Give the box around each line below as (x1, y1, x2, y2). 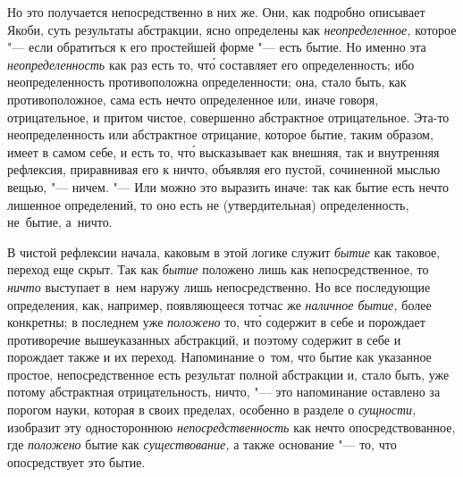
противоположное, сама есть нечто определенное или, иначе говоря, (7, 89, 379, 108)
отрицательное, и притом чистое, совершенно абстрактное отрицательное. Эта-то (7, 107, 450, 126)
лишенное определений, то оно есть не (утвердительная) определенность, (7, 195, 409, 213)
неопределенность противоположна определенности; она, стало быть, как (7, 72, 407, 91)
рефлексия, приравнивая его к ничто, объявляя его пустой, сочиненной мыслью (7, 160, 441, 179)
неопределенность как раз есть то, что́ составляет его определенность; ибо (7, 54, 415, 73)
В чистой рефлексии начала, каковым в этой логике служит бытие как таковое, (7, 242, 441, 261)
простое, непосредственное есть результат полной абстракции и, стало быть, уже (7, 364, 450, 383)
